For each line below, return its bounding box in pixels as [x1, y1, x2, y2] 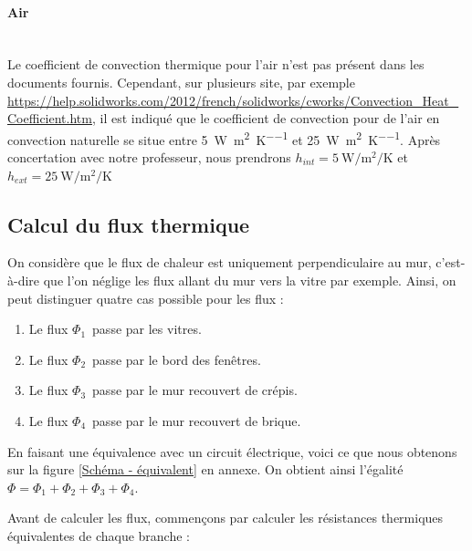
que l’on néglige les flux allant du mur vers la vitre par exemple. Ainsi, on [43, 271, 456, 289]
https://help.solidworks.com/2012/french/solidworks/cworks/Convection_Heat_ [7, 90, 459, 109]
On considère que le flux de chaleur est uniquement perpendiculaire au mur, [7, 253, 432, 272]
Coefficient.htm [7, 109, 92, 128]
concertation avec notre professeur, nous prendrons [7, 148, 291, 167]
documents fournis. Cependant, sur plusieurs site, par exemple [7, 72, 355, 91]
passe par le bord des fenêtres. [92, 349, 261, 369]
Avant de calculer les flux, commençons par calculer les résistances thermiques [7, 508, 444, 527]
